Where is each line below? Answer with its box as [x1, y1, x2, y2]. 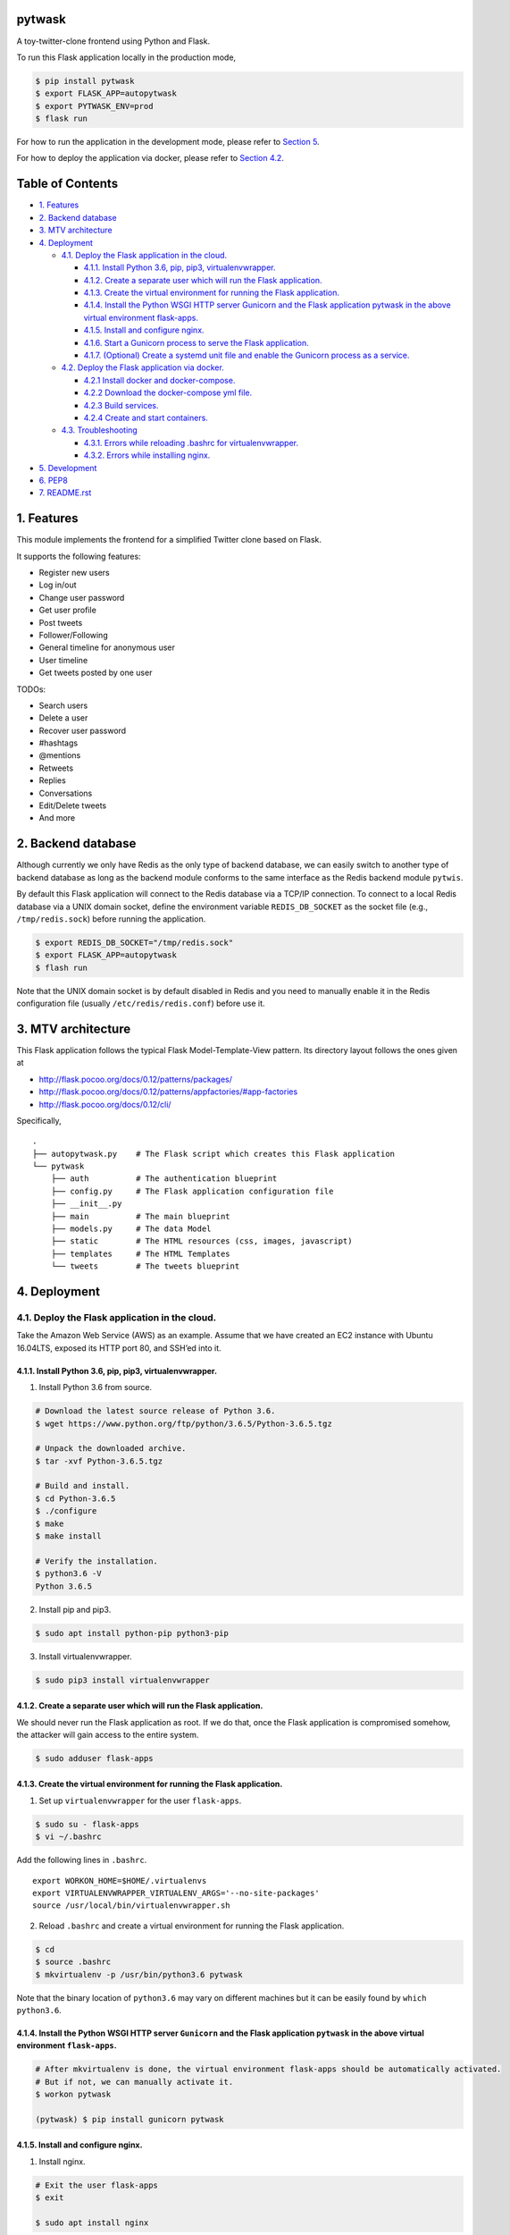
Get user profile [38, 604, 97, 616]
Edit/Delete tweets [38, 800, 107, 811]
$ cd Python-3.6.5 [35, 1493, 116, 1504]
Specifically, [16, 1115, 62, 1126]
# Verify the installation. [35, 1556, 158, 1566]
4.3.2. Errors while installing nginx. [83, 450, 211, 460]
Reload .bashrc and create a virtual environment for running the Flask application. [38, 1920, 345, 1931]
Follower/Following [38, 629, 108, 640]
